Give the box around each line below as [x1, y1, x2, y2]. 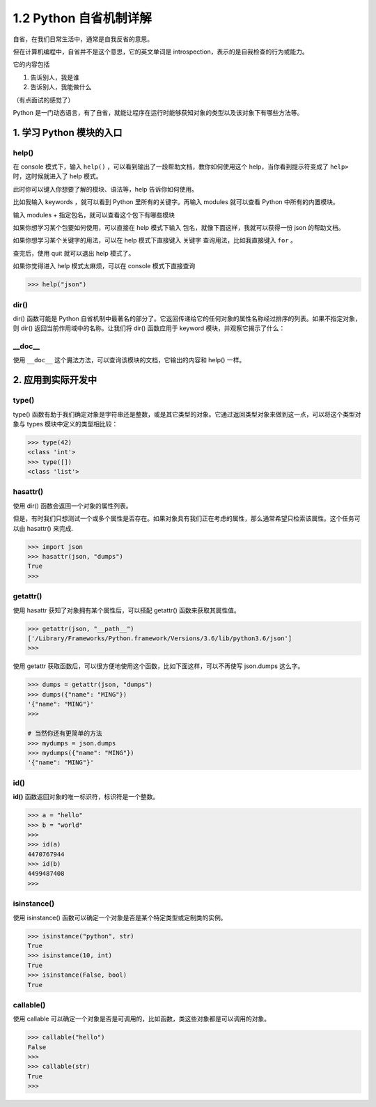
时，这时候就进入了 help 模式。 [13, 172, 102, 180]
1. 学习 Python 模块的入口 [13, 126, 123, 139]
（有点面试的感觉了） [13, 95, 75, 104]
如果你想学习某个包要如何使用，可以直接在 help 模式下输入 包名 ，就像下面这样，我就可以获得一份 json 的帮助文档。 [13, 224, 345, 231]
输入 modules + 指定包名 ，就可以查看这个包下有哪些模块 [13, 210, 175, 219]
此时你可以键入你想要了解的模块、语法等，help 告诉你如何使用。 [13, 185, 198, 193]
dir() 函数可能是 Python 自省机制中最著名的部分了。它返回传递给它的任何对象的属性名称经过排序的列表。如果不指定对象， [13, 314, 361, 323]
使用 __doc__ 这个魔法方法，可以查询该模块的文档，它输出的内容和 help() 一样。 [13, 356, 246, 364]
